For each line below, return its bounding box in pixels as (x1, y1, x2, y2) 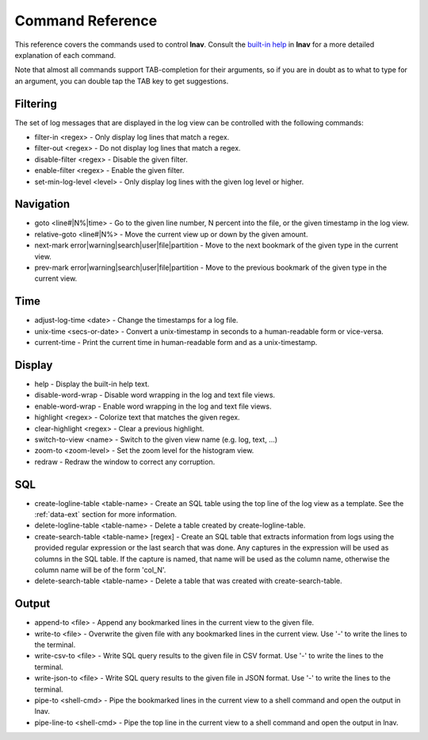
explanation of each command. (14, 50, 117, 59)
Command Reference (14, 12, 158, 29)
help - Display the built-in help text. (34, 379, 150, 389)
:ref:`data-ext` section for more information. (34, 510, 178, 520)
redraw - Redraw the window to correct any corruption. (34, 457, 216, 466)
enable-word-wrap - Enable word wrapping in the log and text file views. (34, 401, 273, 411)
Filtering (14, 97, 57, 110)
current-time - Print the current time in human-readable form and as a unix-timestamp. (34, 338, 318, 347)
